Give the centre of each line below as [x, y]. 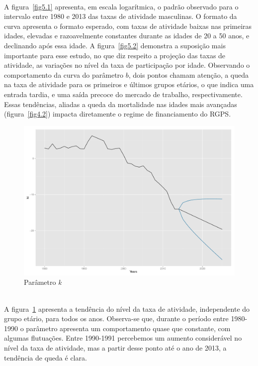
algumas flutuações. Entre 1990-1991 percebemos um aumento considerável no [123, 338]
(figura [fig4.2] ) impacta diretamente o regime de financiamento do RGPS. [118, 114]
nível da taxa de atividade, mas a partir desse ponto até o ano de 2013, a [115, 347]
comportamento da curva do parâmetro [64, 74]
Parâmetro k [43, 282]
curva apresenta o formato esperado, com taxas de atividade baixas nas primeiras [128, 26]
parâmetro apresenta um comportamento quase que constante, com [128, 328]
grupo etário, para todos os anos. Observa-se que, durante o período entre [116, 318]
